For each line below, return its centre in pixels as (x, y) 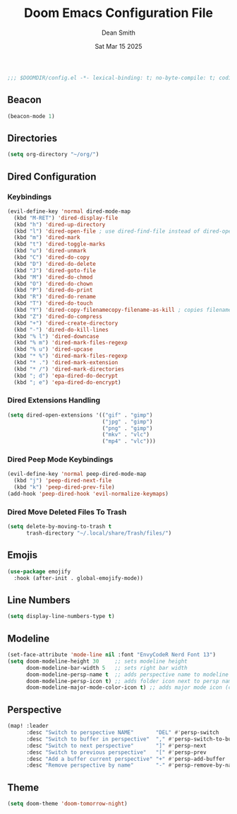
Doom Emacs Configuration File (119, 13)
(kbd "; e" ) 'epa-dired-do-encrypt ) (67, 382)
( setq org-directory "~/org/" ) (53, 155)
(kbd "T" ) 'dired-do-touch (53, 303)
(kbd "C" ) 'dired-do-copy (52, 257)
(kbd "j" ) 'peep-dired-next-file (63, 481)
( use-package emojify (39, 571)
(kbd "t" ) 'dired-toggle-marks (60, 244)
